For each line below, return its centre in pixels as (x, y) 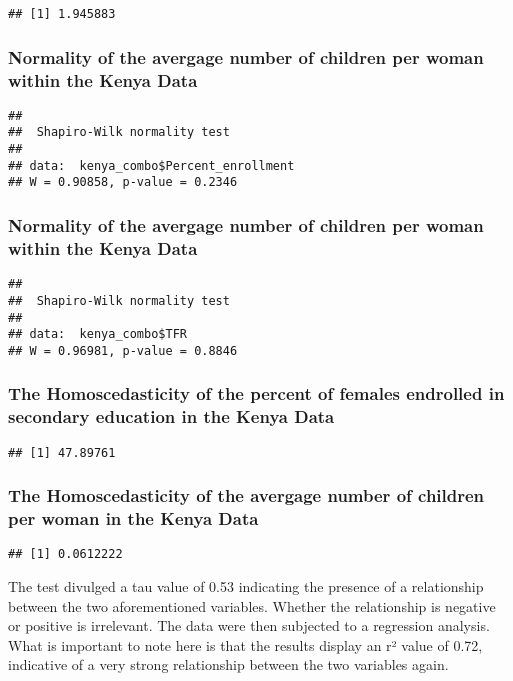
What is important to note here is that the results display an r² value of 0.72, (245, 644)
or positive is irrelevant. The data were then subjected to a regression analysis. (249, 625)
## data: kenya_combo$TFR (97, 334)
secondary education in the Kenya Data (171, 416)
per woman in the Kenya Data (133, 518)
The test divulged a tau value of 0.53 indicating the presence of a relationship (246, 586)
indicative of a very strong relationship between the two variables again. (228, 664)
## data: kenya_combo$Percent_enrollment (151, 165)
